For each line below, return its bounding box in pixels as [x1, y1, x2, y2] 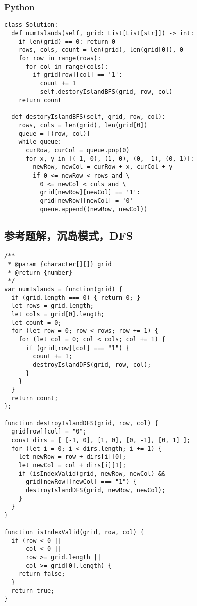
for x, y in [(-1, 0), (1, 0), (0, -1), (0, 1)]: [25, 155, 194, 162]
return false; [18, 570, 65, 578]
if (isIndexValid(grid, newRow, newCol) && [18, 470, 166, 477]
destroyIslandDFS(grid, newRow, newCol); [25, 486, 166, 494]
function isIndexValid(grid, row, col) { [4, 529, 144, 536]
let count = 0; [11, 319, 62, 326]
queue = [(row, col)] [18, 130, 90, 137]
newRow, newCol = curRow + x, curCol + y [33, 163, 173, 171]
